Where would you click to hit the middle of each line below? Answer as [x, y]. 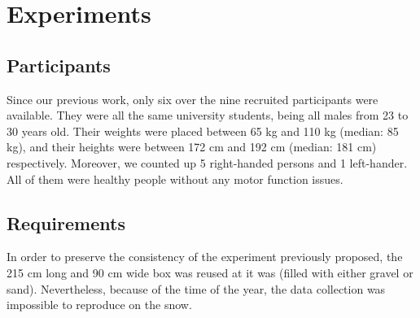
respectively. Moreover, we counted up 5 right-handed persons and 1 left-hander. [207, 162]
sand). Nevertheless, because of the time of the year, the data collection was [196, 288]
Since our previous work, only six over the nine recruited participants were [192, 99]
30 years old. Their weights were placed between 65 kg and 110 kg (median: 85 [203, 131]
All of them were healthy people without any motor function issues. [175, 179]
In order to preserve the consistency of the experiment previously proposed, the [205, 257]
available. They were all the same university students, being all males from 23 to [208, 115]
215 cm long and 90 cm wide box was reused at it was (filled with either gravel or [210, 272]
